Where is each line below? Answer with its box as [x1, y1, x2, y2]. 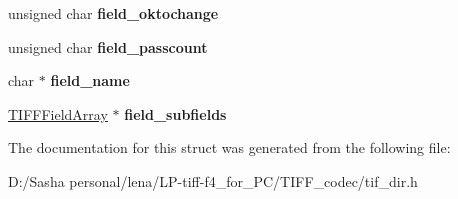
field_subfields [124, 103, 227, 124]
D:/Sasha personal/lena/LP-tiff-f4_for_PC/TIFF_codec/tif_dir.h [8, 170, 418, 191]
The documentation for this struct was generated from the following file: [8, 137, 451, 158]
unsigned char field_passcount [8, 36, 208, 57]
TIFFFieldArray [8, 103, 108, 124]
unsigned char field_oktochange [8, 3, 219, 23]
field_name [50, 70, 130, 91]
